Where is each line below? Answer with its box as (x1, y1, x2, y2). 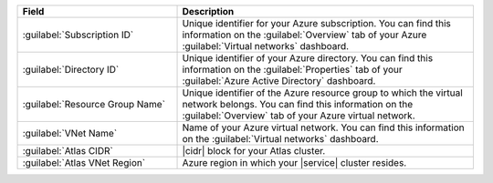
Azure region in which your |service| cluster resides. (182, 157, 407, 168)
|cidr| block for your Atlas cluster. (182, 145, 326, 157)
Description (182, 5, 235, 17)
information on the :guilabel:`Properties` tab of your (182, 64, 404, 76)
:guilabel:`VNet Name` (22, 127, 118, 139)
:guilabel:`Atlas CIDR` (22, 145, 113, 157)
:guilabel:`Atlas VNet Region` (22, 157, 146, 168)
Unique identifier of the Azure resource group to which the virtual (182, 86, 463, 99)
